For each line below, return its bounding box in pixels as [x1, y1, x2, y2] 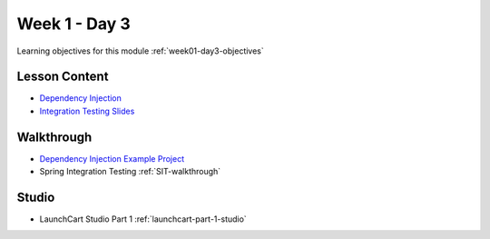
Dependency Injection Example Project [39, 153, 185, 164]
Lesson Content [16, 69, 109, 85]
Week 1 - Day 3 [16, 14, 131, 34]
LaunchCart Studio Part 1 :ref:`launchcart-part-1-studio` [39, 214, 247, 224]
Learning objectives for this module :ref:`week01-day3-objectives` [16, 45, 265, 56]
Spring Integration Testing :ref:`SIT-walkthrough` [39, 166, 221, 177]
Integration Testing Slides [39, 105, 135, 116]
